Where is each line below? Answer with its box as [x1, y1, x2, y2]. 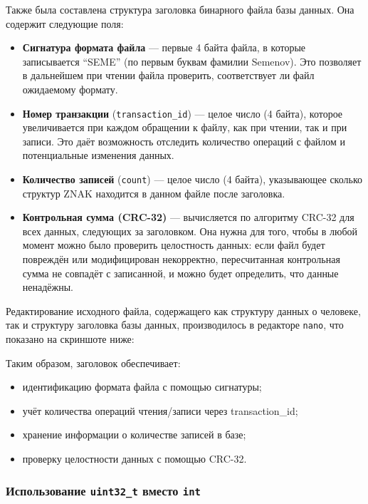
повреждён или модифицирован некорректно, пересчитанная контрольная [22, 252, 340, 267]
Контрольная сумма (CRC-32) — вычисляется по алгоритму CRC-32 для [22, 210, 354, 225]
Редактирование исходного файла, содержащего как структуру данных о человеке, [6, 303, 361, 318]
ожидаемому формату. [22, 81, 118, 96]
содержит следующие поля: [6, 16, 124, 31]
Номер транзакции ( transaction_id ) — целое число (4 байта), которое [22, 106, 343, 120]
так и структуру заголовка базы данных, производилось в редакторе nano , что [6, 317, 344, 332]
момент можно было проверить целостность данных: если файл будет [22, 237, 325, 252]
